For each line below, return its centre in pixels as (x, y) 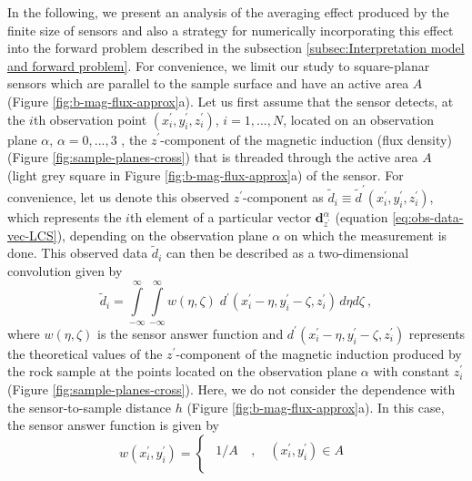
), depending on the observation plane (162, 235)
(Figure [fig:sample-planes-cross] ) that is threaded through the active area (213, 157)
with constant (412, 371)
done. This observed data (78, 253)
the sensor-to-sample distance (89, 407)
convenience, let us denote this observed (119, 197)
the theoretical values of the (85, 353)
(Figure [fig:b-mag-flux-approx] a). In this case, (316, 407)
